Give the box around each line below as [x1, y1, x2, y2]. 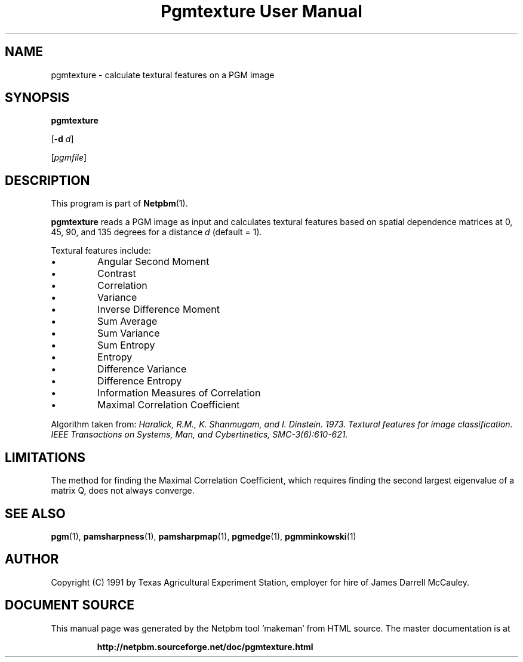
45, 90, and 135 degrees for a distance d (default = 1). [51, 227, 262, 238]
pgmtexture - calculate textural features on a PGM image [51, 69, 275, 80]
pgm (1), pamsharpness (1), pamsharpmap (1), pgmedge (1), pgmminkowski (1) [51, 531, 356, 541]
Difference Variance [97, 363, 187, 375]
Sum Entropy [97, 339, 155, 352]
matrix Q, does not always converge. [51, 485, 195, 496]
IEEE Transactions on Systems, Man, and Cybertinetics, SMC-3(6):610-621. [51, 429, 348, 440]
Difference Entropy [97, 375, 182, 387]
